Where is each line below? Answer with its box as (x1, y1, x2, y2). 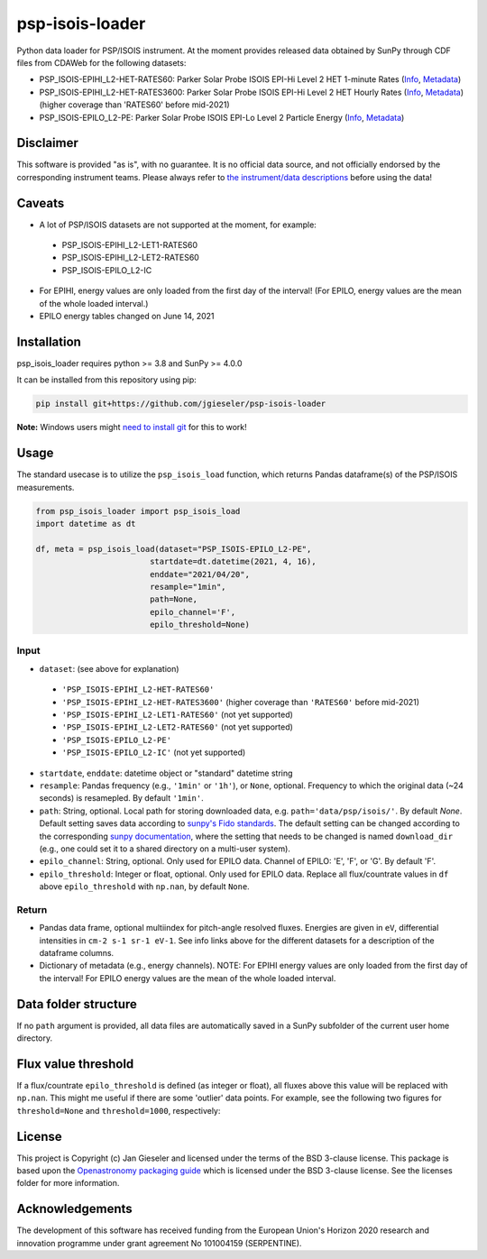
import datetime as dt (35, 519, 136, 528)
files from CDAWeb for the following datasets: (16, 57, 187, 68)
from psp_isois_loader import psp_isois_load (35, 506, 241, 516)
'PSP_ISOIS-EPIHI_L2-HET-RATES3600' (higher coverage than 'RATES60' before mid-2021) (61, 696, 419, 707)
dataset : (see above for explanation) (39, 663, 179, 674)
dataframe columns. (39, 948, 115, 959)
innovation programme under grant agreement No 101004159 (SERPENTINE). (16, 1237, 302, 1248)
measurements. (16, 482, 75, 492)
